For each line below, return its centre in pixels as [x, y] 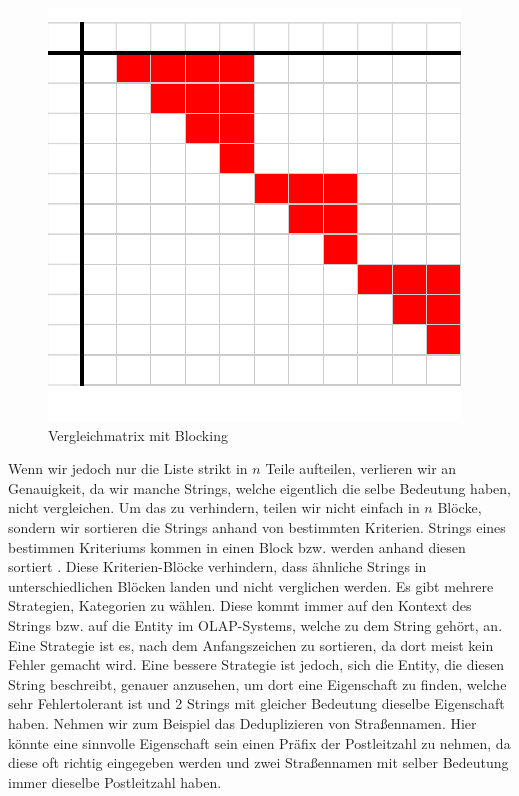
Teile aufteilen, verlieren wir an [361, 468]
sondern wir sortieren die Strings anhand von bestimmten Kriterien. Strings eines [257, 526]
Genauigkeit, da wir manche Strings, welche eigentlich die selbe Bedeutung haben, [259, 487]
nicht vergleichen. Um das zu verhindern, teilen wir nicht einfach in [214, 507]
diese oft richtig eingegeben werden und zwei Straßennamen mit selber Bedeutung [258, 762]
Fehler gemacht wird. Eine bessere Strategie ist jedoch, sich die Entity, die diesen [256, 664]
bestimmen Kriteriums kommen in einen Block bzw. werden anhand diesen [237, 546]
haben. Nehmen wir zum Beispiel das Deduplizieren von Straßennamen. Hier [242, 722]
